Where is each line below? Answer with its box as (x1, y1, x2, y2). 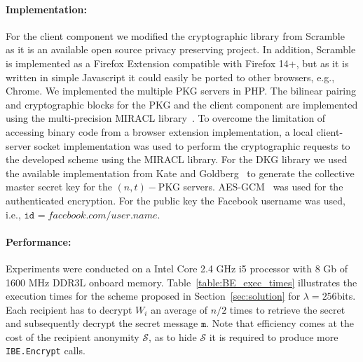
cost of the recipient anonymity (6, 329, 139, 344)
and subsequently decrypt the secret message (6, 316, 198, 330)
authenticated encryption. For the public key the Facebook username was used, (6, 193, 345, 207)
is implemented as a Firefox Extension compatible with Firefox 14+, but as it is (6, 55, 349, 70)
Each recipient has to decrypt (6, 302, 132, 316)
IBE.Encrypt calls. (6, 343, 85, 358)
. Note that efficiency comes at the (206, 316, 355, 330)
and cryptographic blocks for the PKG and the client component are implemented (6, 97, 358, 111)
